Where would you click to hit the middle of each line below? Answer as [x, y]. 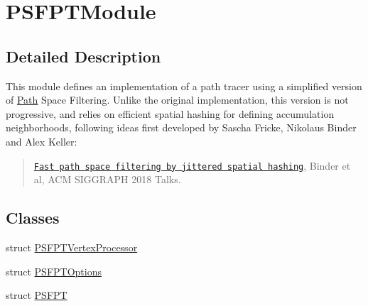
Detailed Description [83, 56]
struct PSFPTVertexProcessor [72, 247]
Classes [33, 218]
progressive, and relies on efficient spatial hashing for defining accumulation [170, 113]
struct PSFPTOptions [54, 271]
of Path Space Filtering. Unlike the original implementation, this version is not [177, 100]
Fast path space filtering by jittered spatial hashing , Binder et [192, 165]
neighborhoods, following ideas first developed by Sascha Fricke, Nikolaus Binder [181, 127]
